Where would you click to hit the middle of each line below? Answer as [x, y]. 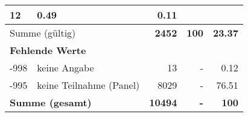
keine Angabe [65, 67]
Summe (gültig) [43, 33]
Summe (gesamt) [51, 102]
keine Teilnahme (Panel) [88, 85]
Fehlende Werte [48, 50]
